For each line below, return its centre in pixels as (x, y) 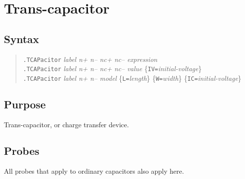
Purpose (25, 104)
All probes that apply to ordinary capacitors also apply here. (94, 171)
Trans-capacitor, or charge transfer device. (66, 124)
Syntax (22, 38)
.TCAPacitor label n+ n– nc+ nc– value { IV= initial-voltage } (112, 68)
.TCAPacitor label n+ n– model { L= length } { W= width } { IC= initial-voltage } (132, 78)
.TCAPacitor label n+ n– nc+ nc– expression (90, 59)
